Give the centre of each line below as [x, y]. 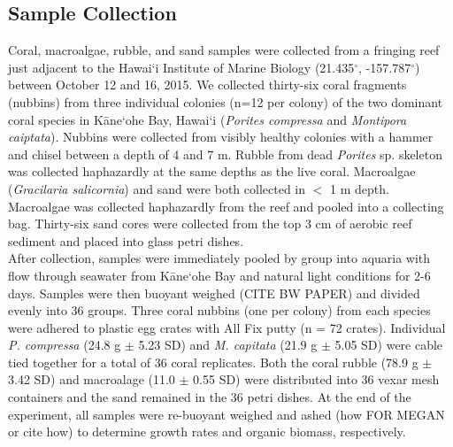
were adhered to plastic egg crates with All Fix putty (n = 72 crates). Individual [227, 327]
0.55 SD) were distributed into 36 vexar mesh [316, 379]
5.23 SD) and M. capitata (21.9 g [228, 345]
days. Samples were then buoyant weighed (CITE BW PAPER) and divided [214, 293]
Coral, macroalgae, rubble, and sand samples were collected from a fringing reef [224, 50]
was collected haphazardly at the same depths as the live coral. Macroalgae [212, 171]
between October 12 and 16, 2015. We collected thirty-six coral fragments [207, 85]
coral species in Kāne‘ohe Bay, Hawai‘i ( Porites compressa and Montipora [207, 119]
